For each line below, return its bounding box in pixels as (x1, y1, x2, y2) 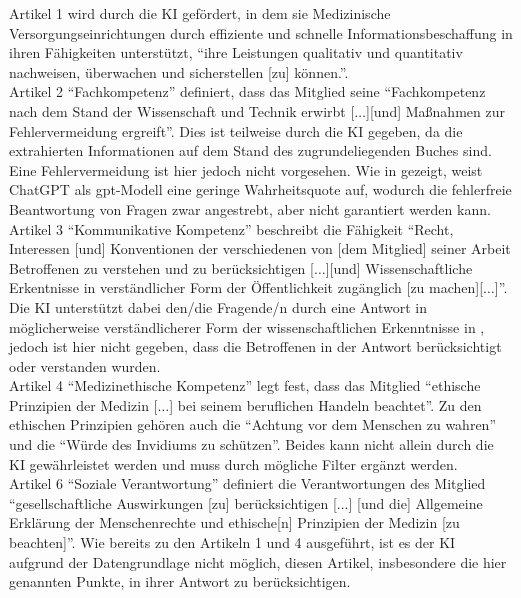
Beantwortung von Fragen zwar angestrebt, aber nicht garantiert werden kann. (9, 198, 491, 219)
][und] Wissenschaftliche (325, 257, 473, 278)
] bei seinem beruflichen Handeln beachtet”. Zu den (169, 394, 482, 415)
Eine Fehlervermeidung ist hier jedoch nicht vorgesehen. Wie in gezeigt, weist (9, 159, 483, 180)
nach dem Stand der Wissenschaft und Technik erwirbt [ (9, 100, 355, 121)
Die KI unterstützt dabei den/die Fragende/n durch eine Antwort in (9, 296, 427, 317)
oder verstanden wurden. (9, 355, 161, 376)
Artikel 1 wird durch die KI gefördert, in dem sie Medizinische (9, 3, 391, 23)
